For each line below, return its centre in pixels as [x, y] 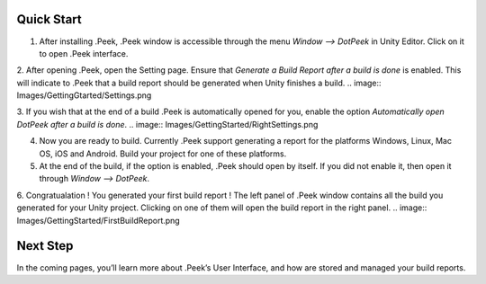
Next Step [45, 246]
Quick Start [49, 19]
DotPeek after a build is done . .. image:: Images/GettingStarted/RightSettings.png [167, 124]
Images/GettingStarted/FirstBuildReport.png [98, 220]
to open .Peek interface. [84, 53]
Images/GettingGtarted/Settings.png [84, 95]
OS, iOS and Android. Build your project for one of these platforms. [163, 154]
